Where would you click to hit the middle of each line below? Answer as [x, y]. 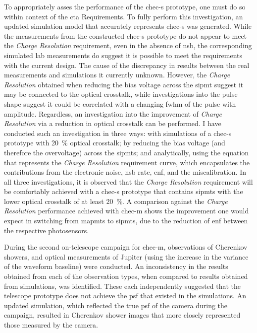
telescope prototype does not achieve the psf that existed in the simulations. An [125, 296]
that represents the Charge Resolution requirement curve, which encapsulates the [127, 162]
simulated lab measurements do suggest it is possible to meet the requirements [123, 55]
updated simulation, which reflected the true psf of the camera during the [116, 305]
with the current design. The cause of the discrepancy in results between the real [127, 65]
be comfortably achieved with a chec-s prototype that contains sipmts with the [124, 191]
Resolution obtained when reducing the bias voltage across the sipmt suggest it [124, 84]
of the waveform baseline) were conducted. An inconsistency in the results [116, 266]
